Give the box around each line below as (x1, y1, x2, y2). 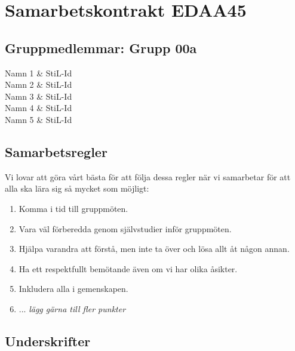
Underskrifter (5, 331, 91, 350)
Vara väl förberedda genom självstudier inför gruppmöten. (19, 222, 232, 235)
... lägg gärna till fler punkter (19, 302, 126, 315)
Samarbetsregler (5, 142, 107, 161)
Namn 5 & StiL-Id (5, 113, 72, 125)
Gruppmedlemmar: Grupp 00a (5, 38, 197, 57)
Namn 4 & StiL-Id (5, 101, 72, 114)
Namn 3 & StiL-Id (5, 90, 72, 102)
